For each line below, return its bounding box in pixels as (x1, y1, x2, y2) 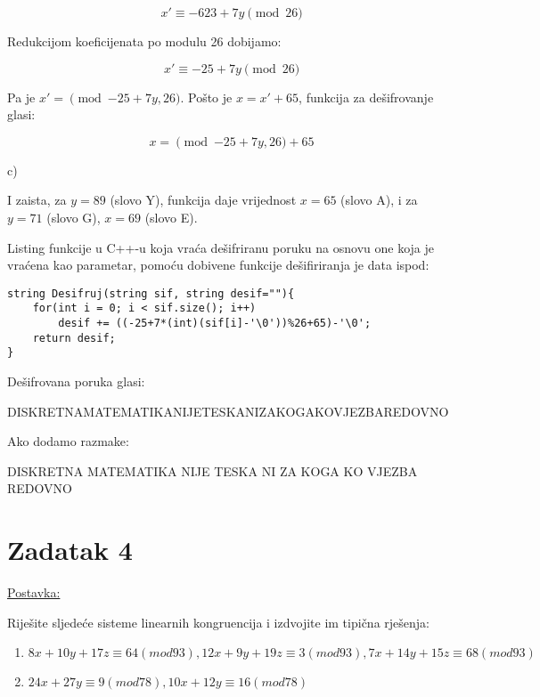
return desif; (32, 331, 116, 344)
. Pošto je (180, 87, 233, 106)
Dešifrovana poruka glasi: (7, 372, 145, 391)
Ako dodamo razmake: (7, 432, 129, 450)
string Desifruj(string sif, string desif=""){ (7, 287, 295, 300)
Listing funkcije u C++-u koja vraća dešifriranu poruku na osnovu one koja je (7, 238, 434, 256)
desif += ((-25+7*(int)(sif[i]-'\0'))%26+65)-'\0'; (58, 317, 372, 330)
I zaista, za (7, 190, 67, 209)
